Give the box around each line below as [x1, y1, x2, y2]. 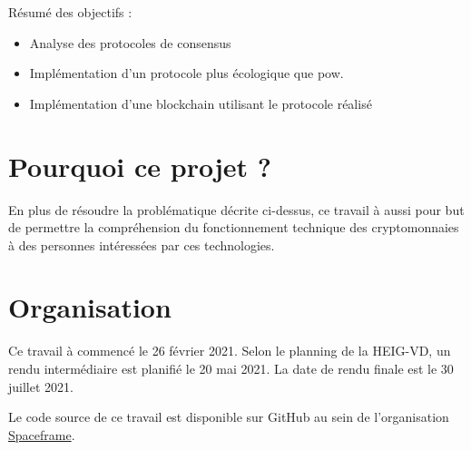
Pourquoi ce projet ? [8, 147, 271, 184]
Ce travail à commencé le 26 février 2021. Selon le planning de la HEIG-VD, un [8, 341, 451, 360]
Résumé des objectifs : [8, 3, 132, 21]
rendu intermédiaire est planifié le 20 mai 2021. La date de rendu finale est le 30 [8, 359, 454, 377]
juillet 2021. [8, 377, 74, 396]
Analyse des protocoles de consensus [29, 33, 231, 52]
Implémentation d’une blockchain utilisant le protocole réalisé [29, 93, 372, 112]
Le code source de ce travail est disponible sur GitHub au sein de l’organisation [8, 407, 449, 426]
